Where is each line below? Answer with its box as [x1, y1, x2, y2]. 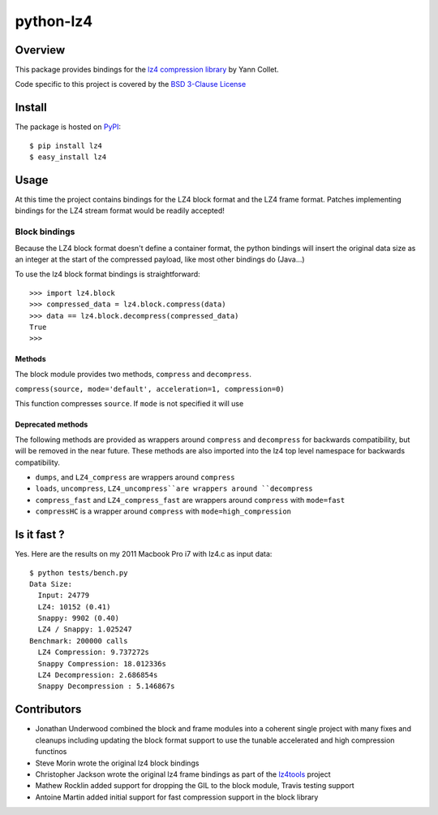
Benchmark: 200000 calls [29, 636, 128, 645]
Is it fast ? [15, 528, 65, 542]
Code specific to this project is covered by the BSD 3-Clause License [15, 80, 247, 89]
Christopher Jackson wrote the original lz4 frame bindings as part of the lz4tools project [35, 769, 331, 779]
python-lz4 [15, 12, 93, 30]
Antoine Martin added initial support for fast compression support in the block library [35, 792, 319, 802]
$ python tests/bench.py [29, 568, 128, 577]
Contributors [15, 703, 82, 717]
